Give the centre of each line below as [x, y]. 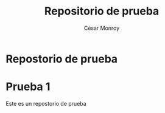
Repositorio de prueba [102, 11]
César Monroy [102, 28]
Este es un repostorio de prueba [46, 103]
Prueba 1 [28, 87]
